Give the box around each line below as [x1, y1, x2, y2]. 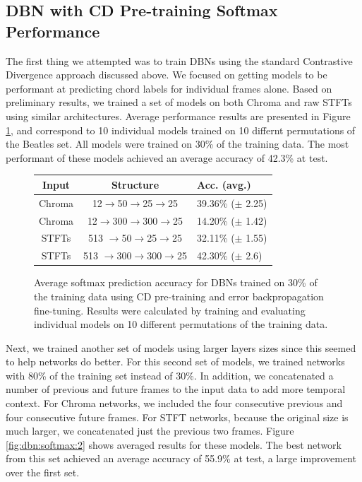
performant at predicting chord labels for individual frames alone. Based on [6, 81, 332, 95]
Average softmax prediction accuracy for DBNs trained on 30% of [34, 275, 318, 290]
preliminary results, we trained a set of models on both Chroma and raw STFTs [6, 95, 352, 110]
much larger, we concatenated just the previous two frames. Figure [6, 423, 294, 438]
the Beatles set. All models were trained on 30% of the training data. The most [6, 136, 349, 151]
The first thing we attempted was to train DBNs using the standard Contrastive [6, 53, 353, 68]
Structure [111, 177, 159, 192]
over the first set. [6, 465, 80, 480]
